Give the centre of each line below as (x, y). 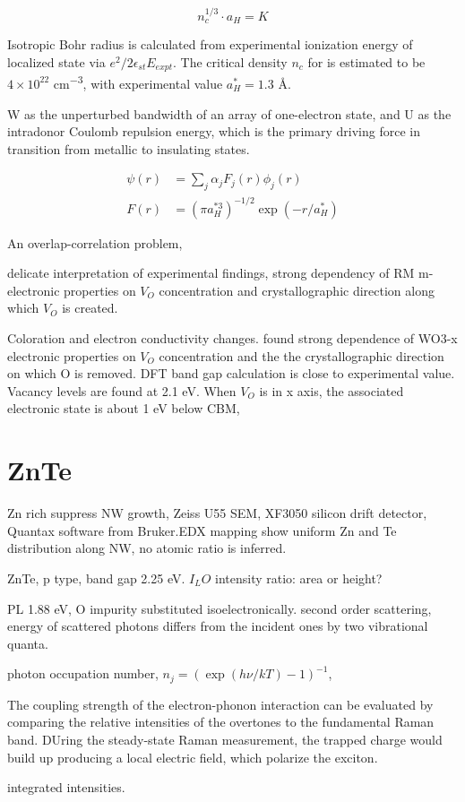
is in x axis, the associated (332, 390)
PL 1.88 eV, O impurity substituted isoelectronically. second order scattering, (220, 608)
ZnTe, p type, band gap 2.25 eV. (96, 578)
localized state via (56, 61)
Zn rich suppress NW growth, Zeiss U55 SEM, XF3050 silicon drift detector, (217, 513)
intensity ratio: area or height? (298, 578)
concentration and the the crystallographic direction (301, 355)
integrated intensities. (66, 787)
